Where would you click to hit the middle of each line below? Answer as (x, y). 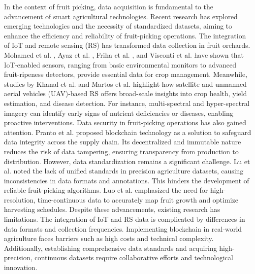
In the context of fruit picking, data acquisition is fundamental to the (109, 6)
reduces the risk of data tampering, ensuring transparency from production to (121, 151)
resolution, (20, 199)
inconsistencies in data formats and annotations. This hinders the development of (127, 180)
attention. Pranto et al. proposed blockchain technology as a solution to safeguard (127, 132)
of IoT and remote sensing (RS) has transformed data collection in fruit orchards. (127, 45)
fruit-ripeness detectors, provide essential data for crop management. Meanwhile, (126, 74)
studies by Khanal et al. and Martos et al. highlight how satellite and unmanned (126, 84)
